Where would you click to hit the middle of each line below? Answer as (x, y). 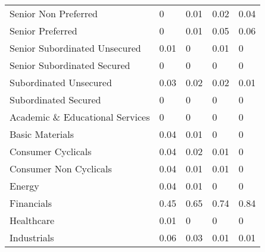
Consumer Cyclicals (51, 151)
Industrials (32, 237)
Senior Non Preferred (54, 13)
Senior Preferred (43, 31)
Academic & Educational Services (80, 117)
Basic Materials (42, 134)
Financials (31, 203)
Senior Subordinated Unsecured (75, 48)
